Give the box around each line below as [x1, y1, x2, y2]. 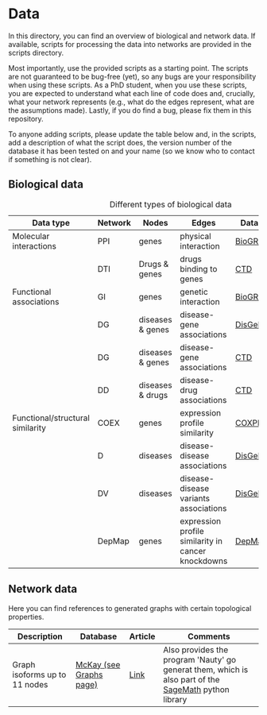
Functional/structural [12, 412, 90, 423]
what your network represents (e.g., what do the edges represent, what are [8, 97, 255, 106]
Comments [188, 631, 230, 642]
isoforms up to [12, 669, 67, 680]
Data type [31, 217, 70, 228]
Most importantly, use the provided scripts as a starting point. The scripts [8, 63, 249, 72]
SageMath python [162, 684, 230, 695]
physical [180, 230, 212, 242]
